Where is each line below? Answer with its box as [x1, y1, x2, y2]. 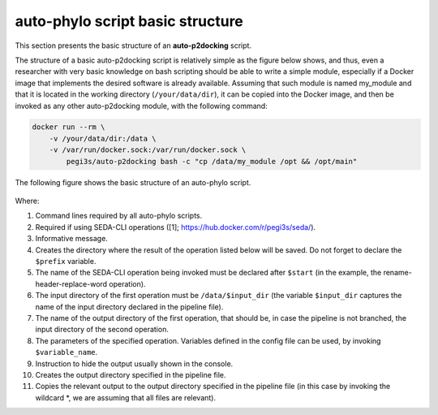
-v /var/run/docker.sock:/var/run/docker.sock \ [49, 145, 247, 154]
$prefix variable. [35, 256, 97, 266]
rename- [383, 268, 413, 278]
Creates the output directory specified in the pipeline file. [35, 370, 226, 379]
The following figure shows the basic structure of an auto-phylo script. [15, 177, 251, 187]
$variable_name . [35, 348, 98, 357]
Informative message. [35, 234, 109, 244]
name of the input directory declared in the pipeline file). [35, 301, 224, 312]
